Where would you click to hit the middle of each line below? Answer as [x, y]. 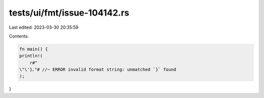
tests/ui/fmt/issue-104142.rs [69, 13]
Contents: [19, 36]
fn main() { [34, 49]
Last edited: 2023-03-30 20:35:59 [44, 27]
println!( [31, 56]
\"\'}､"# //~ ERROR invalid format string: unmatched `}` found [98, 70]
